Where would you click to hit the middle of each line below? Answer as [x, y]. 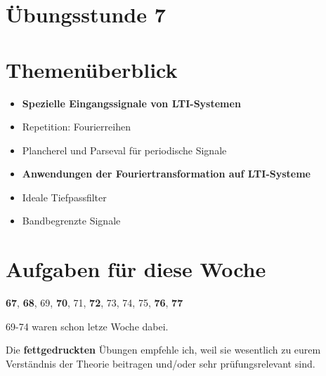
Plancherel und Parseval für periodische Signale [124, 150]
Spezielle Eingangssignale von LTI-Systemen [131, 103]
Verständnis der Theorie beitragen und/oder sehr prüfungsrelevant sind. [161, 363]
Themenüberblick [92, 69]
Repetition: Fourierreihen [76, 127]
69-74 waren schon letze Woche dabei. [87, 326]
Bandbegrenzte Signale [71, 221]
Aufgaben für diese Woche [136, 269]
